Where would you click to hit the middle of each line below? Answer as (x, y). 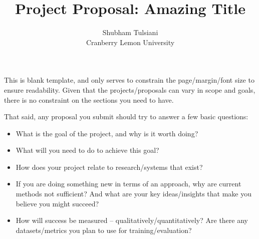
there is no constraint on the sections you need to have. (89, 99)
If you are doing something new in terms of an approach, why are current (128, 184)
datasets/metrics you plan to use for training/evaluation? (104, 230)
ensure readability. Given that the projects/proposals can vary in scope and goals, (130, 89)
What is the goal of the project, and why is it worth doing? (107, 133)
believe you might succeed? (57, 203)
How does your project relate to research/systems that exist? (109, 167)
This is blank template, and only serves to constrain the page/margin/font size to (129, 80)
